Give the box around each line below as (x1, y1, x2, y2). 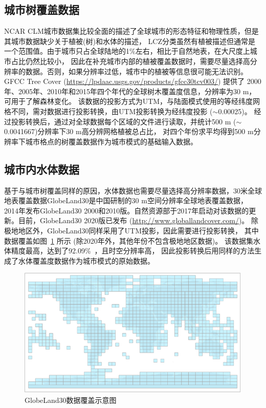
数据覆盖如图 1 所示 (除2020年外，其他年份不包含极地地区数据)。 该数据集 (4, 235, 253, 246)
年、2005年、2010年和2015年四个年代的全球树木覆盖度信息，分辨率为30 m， (4, 85, 256, 96)
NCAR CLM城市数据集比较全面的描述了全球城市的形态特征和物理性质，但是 (4, 26, 259, 36)
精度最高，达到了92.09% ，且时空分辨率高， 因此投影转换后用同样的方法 (11, 245, 255, 256)
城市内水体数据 (4, 161, 79, 177)
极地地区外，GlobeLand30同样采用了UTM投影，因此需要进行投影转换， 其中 (4, 225, 259, 235)
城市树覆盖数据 (4, 2, 79, 17)
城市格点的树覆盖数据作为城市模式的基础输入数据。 (25, 136, 197, 146)
